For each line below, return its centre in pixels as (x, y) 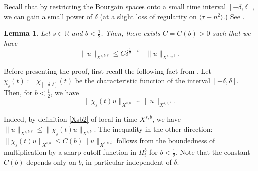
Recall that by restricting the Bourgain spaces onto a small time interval (115, 6)
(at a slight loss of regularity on (148, 16)
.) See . (234, 16)
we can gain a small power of (48, 16)
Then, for (18, 93)
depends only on (51, 162)
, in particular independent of (127, 162)
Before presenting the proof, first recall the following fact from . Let (108, 71)
